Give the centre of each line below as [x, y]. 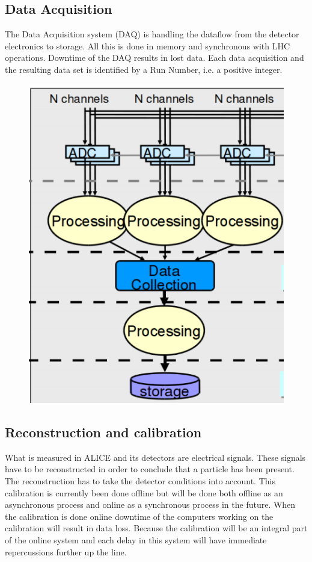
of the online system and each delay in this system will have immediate [136, 540]
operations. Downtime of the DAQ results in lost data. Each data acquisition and [154, 58]
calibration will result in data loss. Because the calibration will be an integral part [156, 528]
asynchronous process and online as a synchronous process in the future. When [150, 504]
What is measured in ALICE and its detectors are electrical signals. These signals [155, 457]
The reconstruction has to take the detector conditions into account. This [140, 481]
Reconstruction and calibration [103, 432]
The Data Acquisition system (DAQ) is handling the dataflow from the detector [152, 34]
